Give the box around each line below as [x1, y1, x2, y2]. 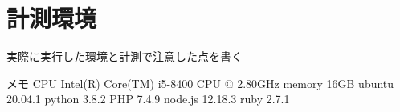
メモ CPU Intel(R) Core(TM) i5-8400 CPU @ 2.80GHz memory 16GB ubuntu [6, 74, 394, 91]
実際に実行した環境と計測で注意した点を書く [6, 48, 243, 65]
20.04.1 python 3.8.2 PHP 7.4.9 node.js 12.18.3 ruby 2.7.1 [6, 90, 290, 107]
